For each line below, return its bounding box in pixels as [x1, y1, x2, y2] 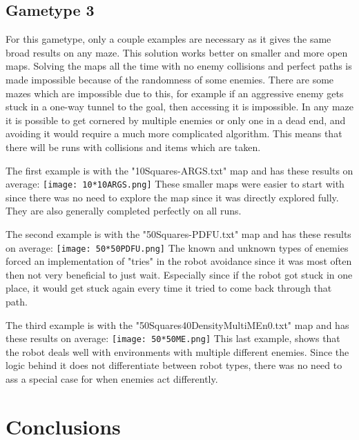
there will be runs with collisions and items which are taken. [6, 139, 261, 154]
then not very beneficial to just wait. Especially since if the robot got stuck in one [6, 267, 353, 281]
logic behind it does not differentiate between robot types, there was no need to [6, 358, 342, 372]
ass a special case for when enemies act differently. [6, 372, 218, 386]
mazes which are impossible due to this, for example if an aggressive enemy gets [6, 86, 344, 100]
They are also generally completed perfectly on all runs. [6, 203, 242, 218]
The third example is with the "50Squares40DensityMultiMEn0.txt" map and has [6, 317, 349, 332]
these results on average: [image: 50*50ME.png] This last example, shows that [6, 331, 340, 346]
